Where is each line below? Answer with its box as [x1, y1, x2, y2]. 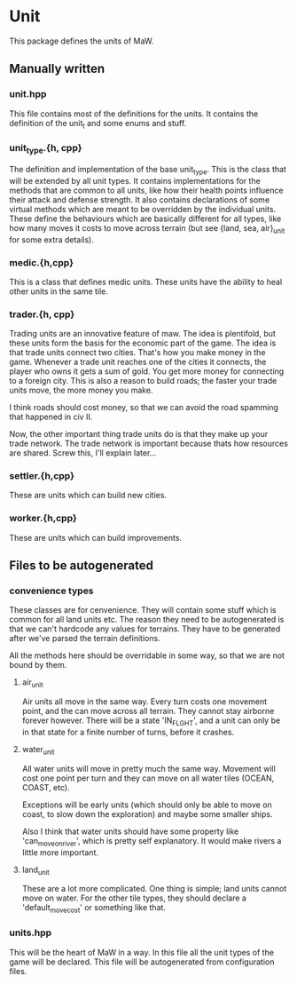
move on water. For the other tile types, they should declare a [21, 893, 246, 903]
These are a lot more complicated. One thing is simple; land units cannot [21, 884, 287, 894]
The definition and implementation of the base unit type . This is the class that [9, 163, 286, 177]
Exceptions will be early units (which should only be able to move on [21, 799, 272, 810]
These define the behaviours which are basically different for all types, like [9, 213, 282, 224]
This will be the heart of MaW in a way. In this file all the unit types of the [9, 947, 275, 957]
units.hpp [9, 926, 52, 939]
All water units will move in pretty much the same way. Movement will [21, 763, 277, 774]
